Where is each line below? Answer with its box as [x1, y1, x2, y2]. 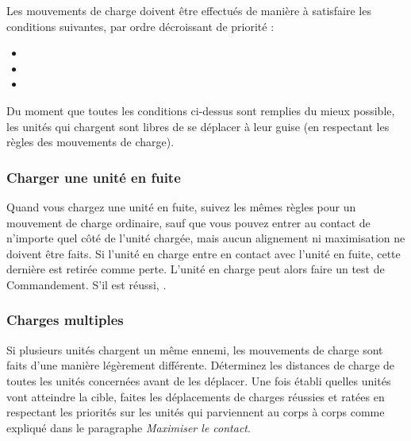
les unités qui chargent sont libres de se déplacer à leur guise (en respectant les [6, 118, 390, 134]
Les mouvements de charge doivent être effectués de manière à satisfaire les [6, 2, 371, 18]
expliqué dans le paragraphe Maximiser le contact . [6, 419, 251, 435]
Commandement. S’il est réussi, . [6, 276, 167, 292]
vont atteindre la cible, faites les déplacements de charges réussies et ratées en [6, 388, 385, 404]
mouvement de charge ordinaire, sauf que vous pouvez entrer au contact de [6, 214, 371, 230]
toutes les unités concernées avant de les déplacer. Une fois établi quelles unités [6, 372, 391, 389]
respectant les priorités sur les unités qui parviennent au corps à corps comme [6, 404, 385, 420]
